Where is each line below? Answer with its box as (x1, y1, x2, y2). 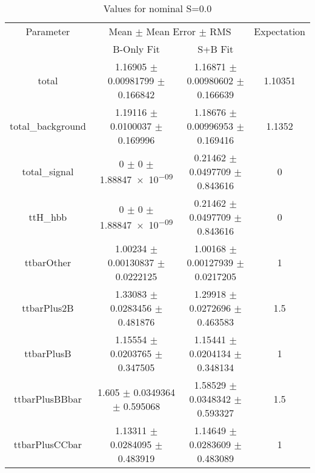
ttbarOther (24, 255, 71, 269)
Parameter (25, 24, 70, 38)
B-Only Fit (113, 42, 160, 56)
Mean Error (146, 24, 196, 38)
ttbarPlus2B (22, 301, 74, 315)
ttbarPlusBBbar (13, 392, 82, 406)
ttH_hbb (28, 210, 67, 224)
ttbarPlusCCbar (13, 437, 82, 451)
